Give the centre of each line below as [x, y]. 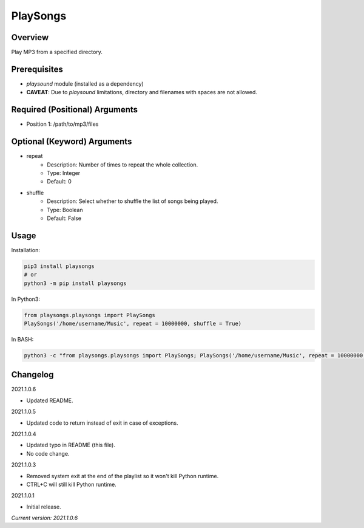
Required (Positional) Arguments [75, 110]
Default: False [64, 218]
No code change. [48, 453]
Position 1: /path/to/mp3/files [62, 124]
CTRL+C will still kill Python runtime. [71, 484]
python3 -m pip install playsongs [75, 283]
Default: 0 [59, 182]
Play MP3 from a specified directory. [57, 52]
